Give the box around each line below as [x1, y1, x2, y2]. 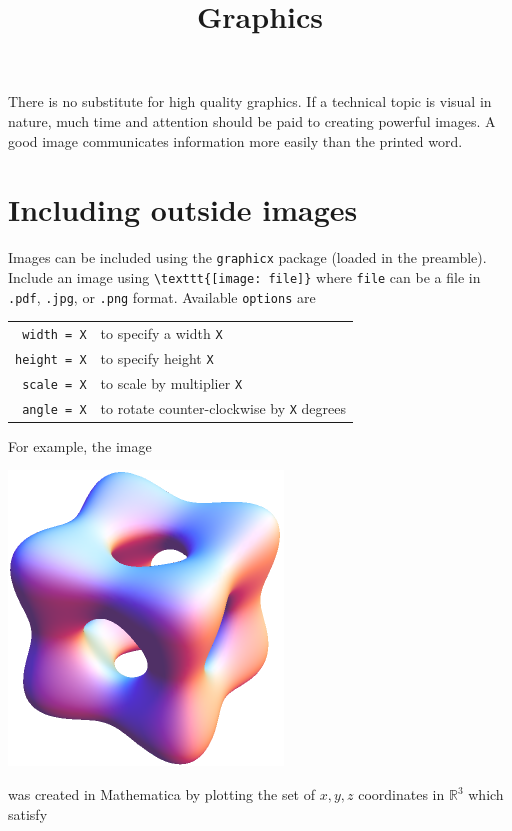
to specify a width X [100, 323, 223, 343]
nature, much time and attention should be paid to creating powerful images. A [8, 110, 496, 131]
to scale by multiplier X [100, 372, 243, 393]
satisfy [8, 803, 48, 824]
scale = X [22, 377, 87, 392]
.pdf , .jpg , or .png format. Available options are [8, 286, 316, 307]
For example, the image [8, 435, 152, 456]
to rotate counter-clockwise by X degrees [100, 397, 347, 418]
